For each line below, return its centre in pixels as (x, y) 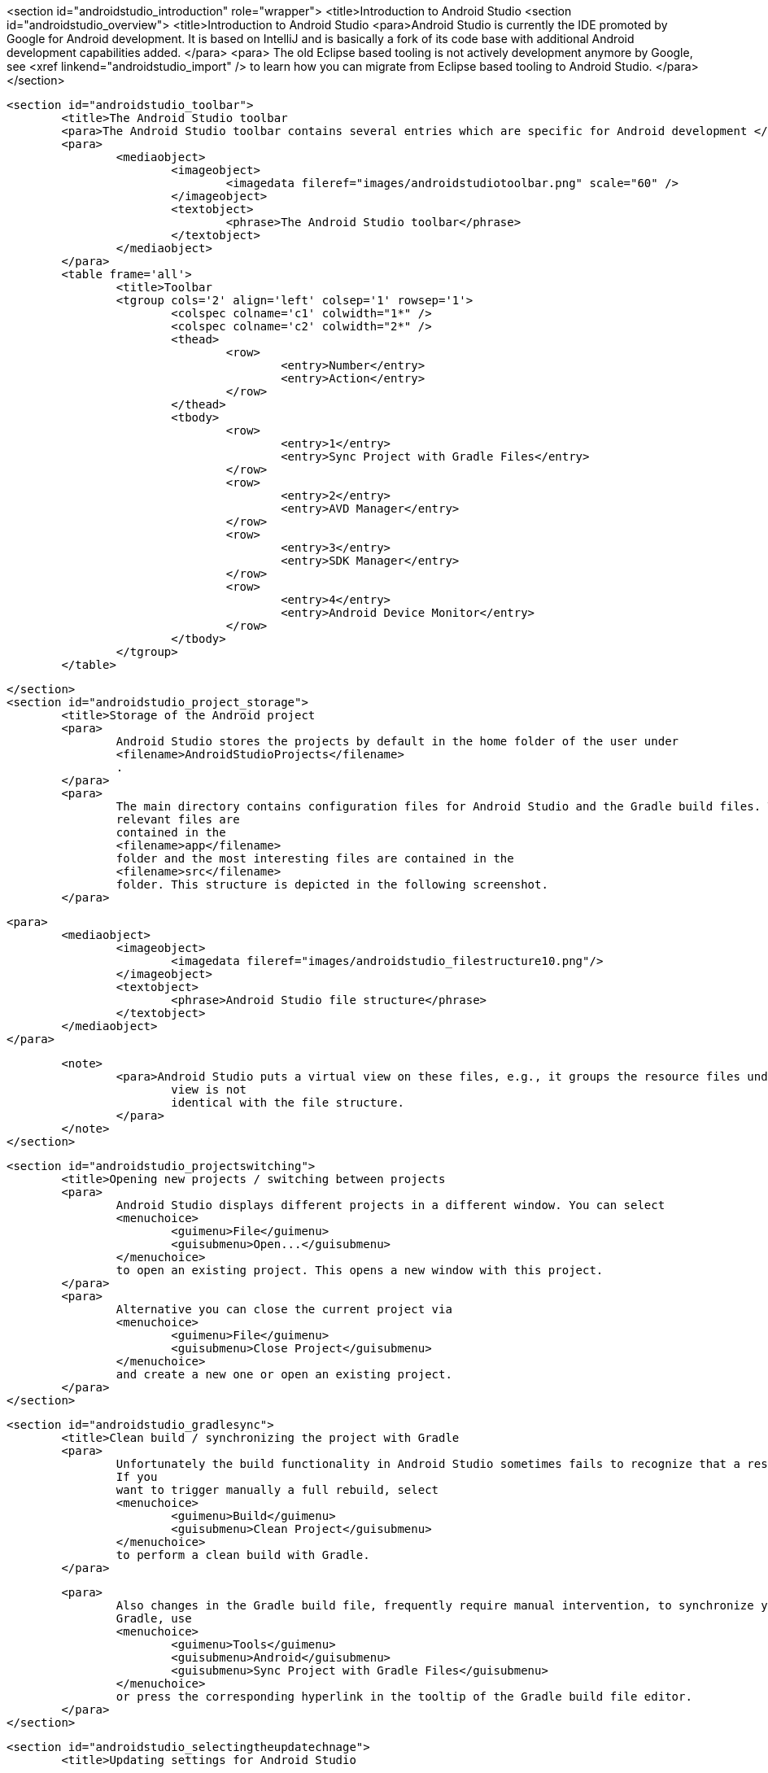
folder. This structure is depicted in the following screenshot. (332, 884)
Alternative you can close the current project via (284, 1309)
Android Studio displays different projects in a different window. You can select (391, 1205)
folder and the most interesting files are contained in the (315, 858)
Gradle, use (154, 1618)
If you (137, 1477)
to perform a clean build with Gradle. (243, 1555)
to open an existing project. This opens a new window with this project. (360, 1270)
